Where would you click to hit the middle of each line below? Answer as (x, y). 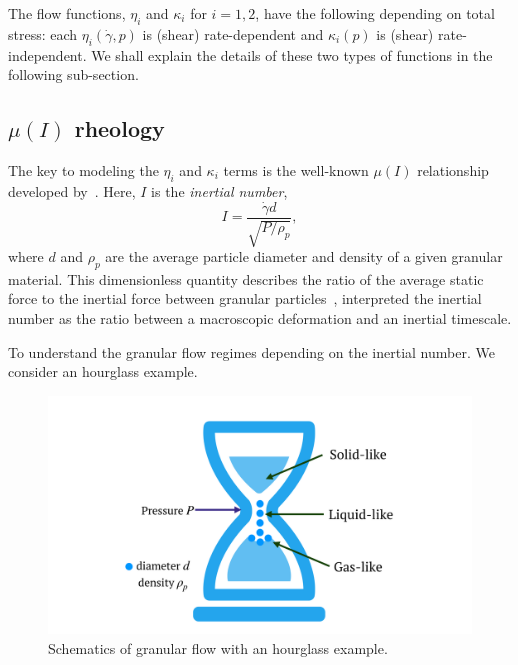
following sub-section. (73, 74)
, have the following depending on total (375, 13)
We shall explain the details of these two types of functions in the (292, 54)
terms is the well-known (296, 169)
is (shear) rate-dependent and (233, 33)
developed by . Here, (72, 190)
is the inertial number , (219, 190)
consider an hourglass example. (103, 371)
